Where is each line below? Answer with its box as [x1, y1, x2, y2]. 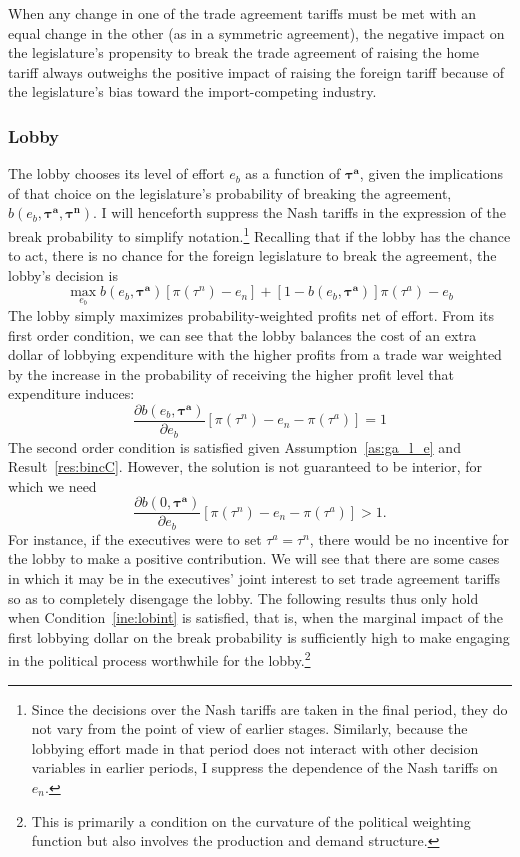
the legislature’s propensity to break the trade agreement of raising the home [8, 42, 480, 63]
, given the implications [359, 163, 504, 184]
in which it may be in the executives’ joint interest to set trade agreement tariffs [8, 568, 500, 588]
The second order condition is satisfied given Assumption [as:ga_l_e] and [8, 436, 461, 457]
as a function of [245, 163, 341, 184]
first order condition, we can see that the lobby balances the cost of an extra [8, 324, 477, 345]
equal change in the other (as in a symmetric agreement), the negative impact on [8, 22, 505, 43]
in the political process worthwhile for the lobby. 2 [8, 647, 311, 671]
